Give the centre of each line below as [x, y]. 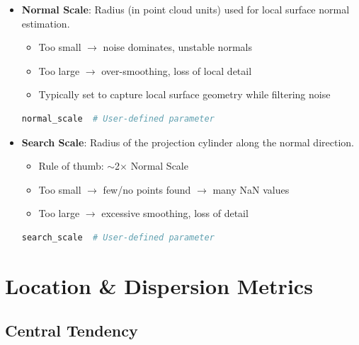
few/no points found [147, 189]
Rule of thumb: [71, 166]
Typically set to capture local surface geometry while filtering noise [184, 94]
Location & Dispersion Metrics [159, 285]
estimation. [46, 23]
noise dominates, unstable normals [177, 47]
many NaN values [251, 189]
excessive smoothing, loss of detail [175, 213]
